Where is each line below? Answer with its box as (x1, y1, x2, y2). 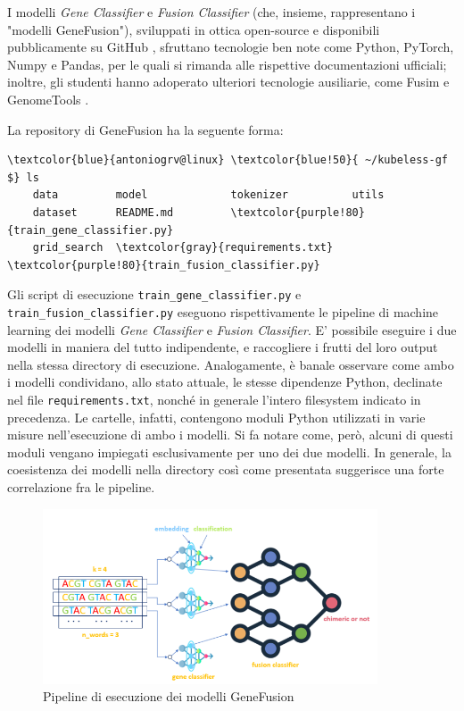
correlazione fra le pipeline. (7, 478, 155, 497)
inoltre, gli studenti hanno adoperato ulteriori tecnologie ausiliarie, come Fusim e (7, 72, 450, 91)
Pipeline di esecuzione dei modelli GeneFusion (43, 687, 294, 706)
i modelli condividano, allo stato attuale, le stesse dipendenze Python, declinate (7, 372, 443, 391)
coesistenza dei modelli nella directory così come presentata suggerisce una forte (7, 460, 444, 479)
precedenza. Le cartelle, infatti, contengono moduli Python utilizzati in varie (7, 407, 426, 426)
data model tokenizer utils (32, 188, 385, 202)
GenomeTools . (7, 89, 89, 108)
